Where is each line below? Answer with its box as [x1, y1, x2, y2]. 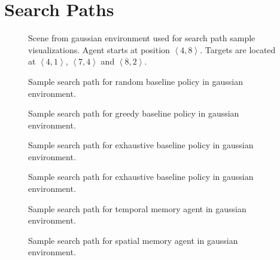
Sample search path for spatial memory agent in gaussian [28, 234, 238, 246]
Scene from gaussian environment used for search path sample [28, 32, 255, 44]
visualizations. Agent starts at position [28, 43, 170, 56]
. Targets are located [200, 43, 276, 56]
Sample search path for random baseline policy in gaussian [28, 75, 244, 87]
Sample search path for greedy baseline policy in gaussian [28, 107, 239, 120]
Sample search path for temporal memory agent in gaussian [28, 202, 246, 215]
